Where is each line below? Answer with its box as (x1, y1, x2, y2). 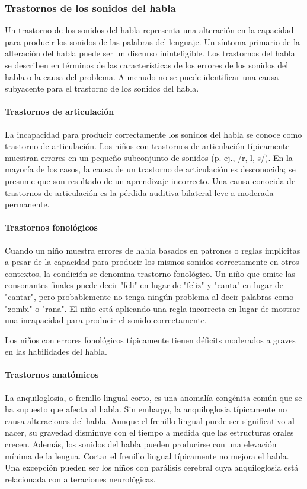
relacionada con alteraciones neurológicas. (5, 472, 156, 485)
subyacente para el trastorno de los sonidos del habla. (5, 82, 199, 94)
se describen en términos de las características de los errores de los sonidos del (5, 59, 289, 71)
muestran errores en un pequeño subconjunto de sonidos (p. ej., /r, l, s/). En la (5, 151, 293, 163)
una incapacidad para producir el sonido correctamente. (5, 314, 207, 326)
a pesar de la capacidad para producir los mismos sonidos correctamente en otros (5, 255, 299, 268)
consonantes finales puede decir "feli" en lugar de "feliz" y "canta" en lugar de (5, 279, 284, 291)
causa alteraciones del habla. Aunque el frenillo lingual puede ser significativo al (5, 414, 295, 427)
